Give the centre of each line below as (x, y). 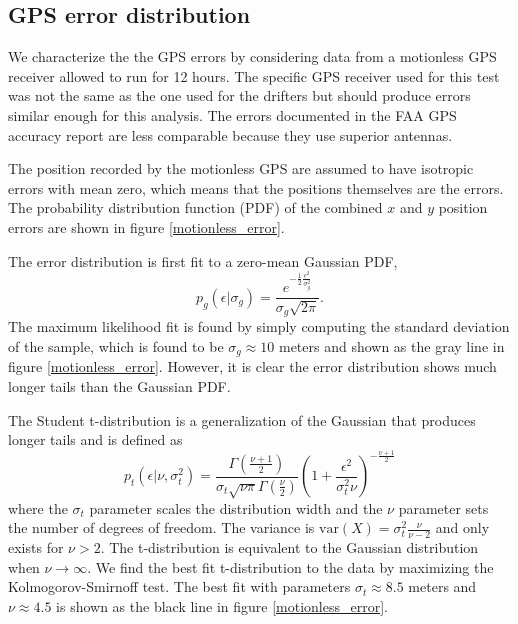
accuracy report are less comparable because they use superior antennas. (230, 134)
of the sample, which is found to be (116, 346)
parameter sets (443, 507)
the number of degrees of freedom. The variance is (161, 527)
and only (462, 527)
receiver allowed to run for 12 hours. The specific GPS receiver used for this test (254, 75)
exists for (36, 546)
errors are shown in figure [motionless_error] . (146, 226)
